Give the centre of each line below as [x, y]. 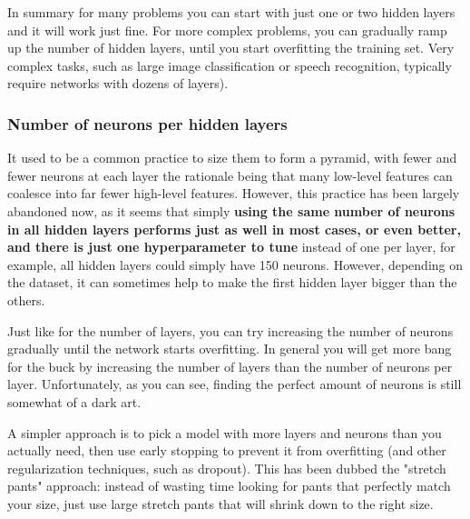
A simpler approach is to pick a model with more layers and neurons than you [225, 432]
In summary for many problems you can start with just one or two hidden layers [231, 12]
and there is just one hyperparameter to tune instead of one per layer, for [231, 247]
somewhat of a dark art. [74, 401]
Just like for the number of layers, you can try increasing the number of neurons [230, 330]
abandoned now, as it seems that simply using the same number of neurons [231, 210]
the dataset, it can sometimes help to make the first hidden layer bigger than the [232, 282]
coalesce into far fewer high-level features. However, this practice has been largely [234, 193]
